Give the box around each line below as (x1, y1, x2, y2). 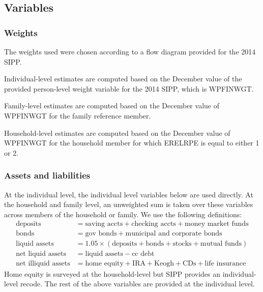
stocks (172, 240, 192, 248)
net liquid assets (16, 250, 66, 258)
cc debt (132, 250, 155, 258)
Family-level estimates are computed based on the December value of (4, 100, 219, 111)
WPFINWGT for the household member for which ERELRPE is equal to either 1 (4, 137, 259, 148)
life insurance (204, 260, 246, 268)
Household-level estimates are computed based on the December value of (4, 127, 230, 138)
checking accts (131, 220, 176, 228)
